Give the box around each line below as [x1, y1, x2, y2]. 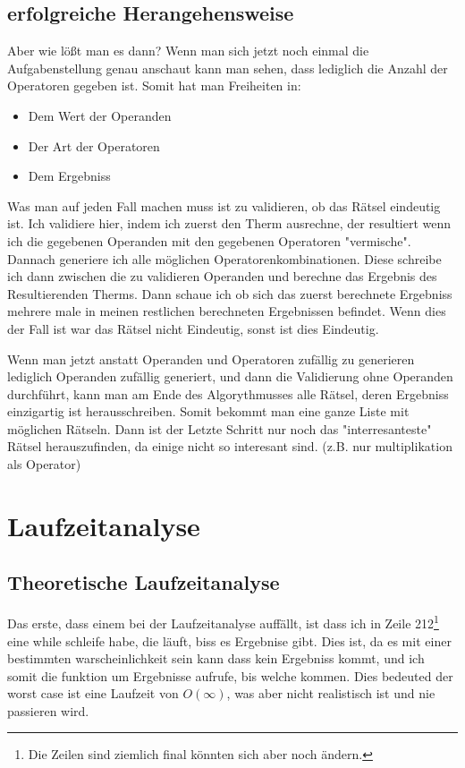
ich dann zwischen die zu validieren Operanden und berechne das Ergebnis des [7, 267, 437, 286]
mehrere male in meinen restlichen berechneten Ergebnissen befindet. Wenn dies [7, 302, 446, 320]
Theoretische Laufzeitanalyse [7, 568, 280, 596]
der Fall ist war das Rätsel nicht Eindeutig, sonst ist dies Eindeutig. [7, 319, 379, 337]
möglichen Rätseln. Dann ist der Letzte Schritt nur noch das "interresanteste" [7, 419, 432, 438]
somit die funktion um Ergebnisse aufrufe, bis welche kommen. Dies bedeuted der [7, 666, 453, 685]
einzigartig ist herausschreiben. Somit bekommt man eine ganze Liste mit [7, 402, 410, 421]
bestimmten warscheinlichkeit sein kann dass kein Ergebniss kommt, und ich [7, 649, 425, 668]
